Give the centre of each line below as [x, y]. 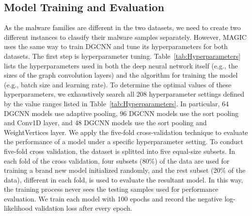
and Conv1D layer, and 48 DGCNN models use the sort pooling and [105, 123]
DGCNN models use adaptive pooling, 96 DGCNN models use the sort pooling [121, 113]
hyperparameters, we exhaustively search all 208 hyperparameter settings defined [124, 94]
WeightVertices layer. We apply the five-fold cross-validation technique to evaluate [126, 132]
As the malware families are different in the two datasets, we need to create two [122, 27]
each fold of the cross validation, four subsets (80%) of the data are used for [117, 160]
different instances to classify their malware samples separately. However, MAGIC [125, 37]
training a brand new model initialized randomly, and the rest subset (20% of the [125, 170]
